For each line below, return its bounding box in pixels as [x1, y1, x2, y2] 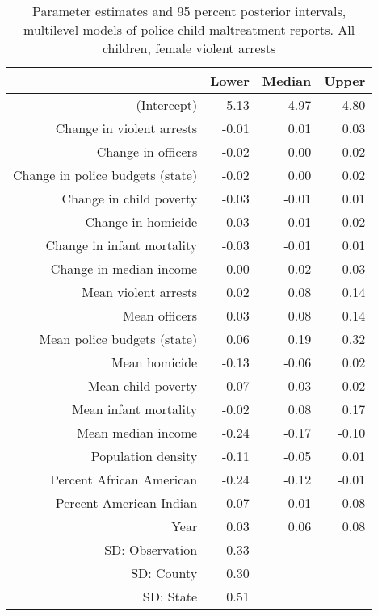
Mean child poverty [88, 376, 198, 395]
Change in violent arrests [55, 119, 198, 137]
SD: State [142, 587, 198, 606]
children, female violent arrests [102, 39, 276, 57]
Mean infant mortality [72, 400, 198, 418]
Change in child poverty [61, 189, 198, 207]
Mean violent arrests [82, 283, 198, 301]
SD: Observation [104, 540, 198, 559]
